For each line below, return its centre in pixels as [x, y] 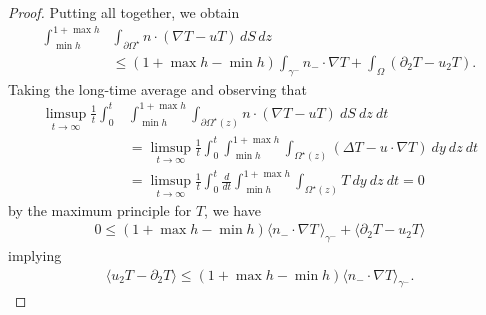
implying [35, 255]
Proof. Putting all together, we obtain [124, 12]
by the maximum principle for [100, 209]
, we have [232, 209]
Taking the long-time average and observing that [157, 88]
